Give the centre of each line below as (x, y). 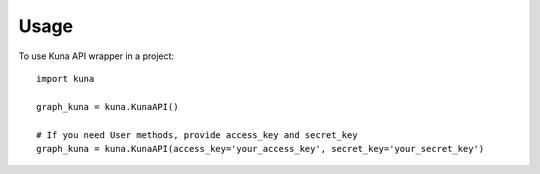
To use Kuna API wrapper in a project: (96, 56)
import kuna (65, 78)
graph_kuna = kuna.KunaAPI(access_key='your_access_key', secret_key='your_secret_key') (260, 148)
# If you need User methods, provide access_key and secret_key (197, 134)
